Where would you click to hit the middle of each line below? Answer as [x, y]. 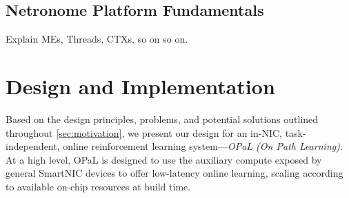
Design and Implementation [140, 86]
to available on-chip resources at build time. [98, 186]
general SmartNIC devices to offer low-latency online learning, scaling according [174, 173]
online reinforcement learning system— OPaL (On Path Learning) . [203, 146]
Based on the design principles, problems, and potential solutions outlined [162, 119]
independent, [33, 146]
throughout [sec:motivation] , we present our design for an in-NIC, [144, 132]
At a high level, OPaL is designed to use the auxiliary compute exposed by [164, 159]
